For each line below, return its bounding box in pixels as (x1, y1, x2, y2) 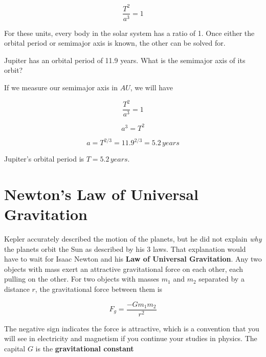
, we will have (130, 82, 173, 92)
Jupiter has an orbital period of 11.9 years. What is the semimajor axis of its (4, 54, 246, 65)
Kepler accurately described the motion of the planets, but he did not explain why (4, 233, 262, 244)
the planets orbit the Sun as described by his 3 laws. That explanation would (4, 243, 246, 254)
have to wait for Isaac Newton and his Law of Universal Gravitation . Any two (4, 253, 262, 264)
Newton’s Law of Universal (4, 183, 198, 204)
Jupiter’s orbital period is (4, 153, 84, 164)
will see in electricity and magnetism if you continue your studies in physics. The (4, 333, 257, 344)
